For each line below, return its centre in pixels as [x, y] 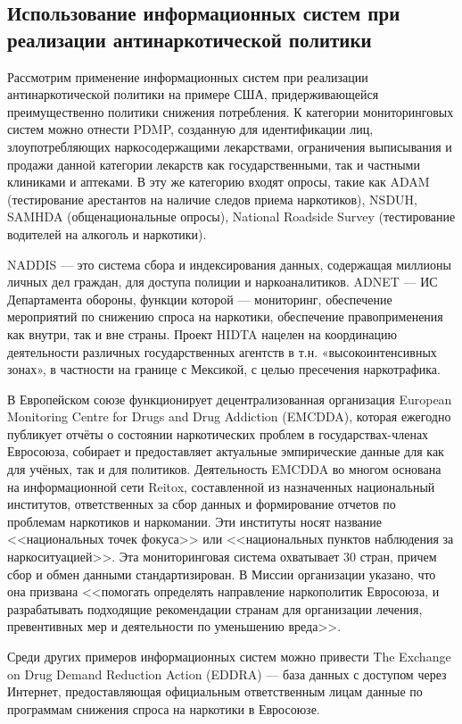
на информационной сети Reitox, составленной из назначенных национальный [221, 486]
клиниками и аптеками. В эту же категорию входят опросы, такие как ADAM [219, 182]
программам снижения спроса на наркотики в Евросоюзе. [164, 708]
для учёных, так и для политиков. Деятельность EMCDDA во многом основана [224, 469]
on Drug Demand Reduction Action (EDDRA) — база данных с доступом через [227, 674]
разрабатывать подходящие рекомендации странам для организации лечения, [215, 608]
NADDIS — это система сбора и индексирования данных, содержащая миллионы [229, 264]
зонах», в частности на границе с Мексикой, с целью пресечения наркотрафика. [224, 369]
